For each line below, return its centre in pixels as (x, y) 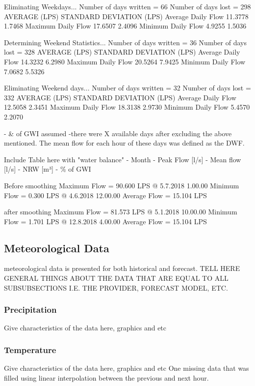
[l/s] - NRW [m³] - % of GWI (48, 169)
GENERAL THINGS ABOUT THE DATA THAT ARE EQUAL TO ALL (116, 278)
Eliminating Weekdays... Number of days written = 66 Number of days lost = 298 (127, 6)
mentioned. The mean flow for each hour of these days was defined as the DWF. (124, 143)
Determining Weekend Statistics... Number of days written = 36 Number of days (125, 42)
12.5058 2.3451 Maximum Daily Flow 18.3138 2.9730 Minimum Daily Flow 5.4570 (127, 107)
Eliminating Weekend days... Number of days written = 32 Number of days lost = (127, 88)
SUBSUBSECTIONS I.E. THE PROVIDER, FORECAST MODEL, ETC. (116, 287)
